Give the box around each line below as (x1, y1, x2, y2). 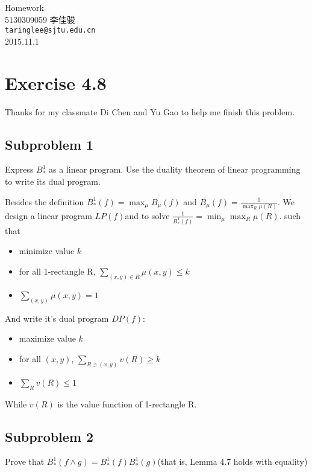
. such (279, 209, 301, 222)
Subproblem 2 (5, 427, 94, 445)
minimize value (19, 244, 75, 257)
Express (5, 163, 34, 176)
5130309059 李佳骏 (5, 13, 75, 25)
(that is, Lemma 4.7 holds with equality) (157, 455, 308, 468)
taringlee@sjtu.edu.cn (5, 26, 96, 35)
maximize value (19, 332, 76, 345)
